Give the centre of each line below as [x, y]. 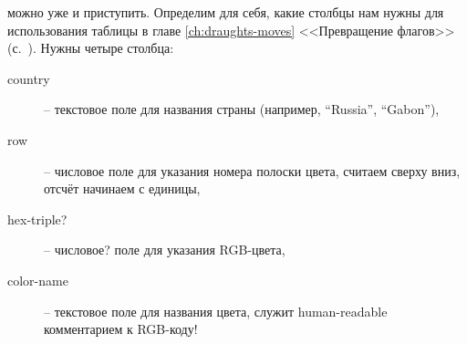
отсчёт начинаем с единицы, [122, 188]
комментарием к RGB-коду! [121, 329]
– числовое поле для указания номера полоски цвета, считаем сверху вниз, [252, 170]
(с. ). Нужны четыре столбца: [91, 48]
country [29, 78]
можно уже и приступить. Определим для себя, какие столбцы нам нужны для [226, 12]
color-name [38, 280]
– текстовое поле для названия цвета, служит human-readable [216, 311]
